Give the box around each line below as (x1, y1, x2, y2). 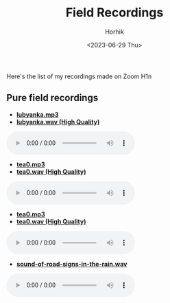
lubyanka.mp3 (16, 110, 59, 118)
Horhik (105, 27, 124, 36)
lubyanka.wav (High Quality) (16, 117, 100, 126)
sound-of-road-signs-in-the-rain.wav (16, 260, 127, 268)
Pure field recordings (6, 92, 99, 104)
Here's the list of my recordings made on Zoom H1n (6, 72, 152, 80)
